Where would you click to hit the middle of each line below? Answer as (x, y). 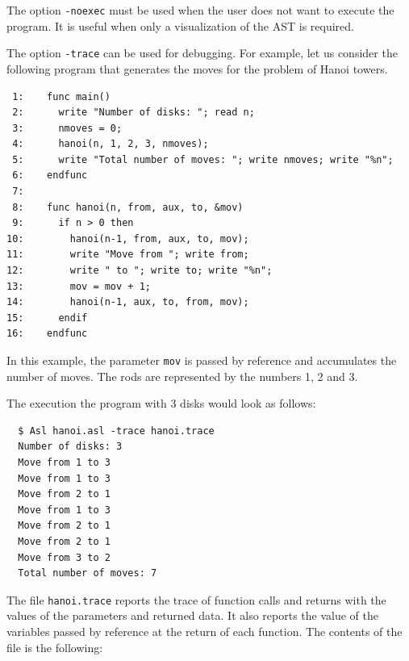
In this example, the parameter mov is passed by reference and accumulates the (202, 360)
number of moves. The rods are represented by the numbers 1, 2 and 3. (182, 376)
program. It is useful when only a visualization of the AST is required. (180, 25)
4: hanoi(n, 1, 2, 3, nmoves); (111, 144)
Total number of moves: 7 (88, 573)
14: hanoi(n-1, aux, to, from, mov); (128, 302)
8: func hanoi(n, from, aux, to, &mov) (128, 207)
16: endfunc (47, 334)
